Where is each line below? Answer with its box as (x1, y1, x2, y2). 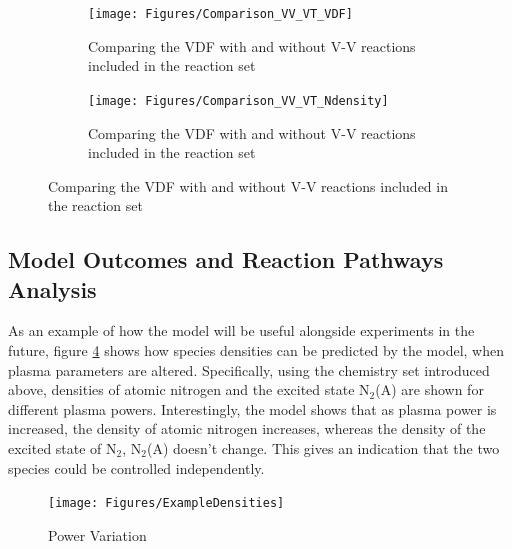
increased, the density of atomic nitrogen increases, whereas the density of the (8, 418, 486, 439)
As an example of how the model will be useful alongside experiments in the (8, 320, 475, 341)
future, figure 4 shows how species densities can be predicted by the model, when (8, 340, 505, 361)
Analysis (8, 273, 97, 304)
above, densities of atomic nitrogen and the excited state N (8, 379, 370, 400)
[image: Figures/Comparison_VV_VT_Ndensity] (88, 93, 389, 108)
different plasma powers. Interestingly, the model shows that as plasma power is (8, 398, 497, 419)
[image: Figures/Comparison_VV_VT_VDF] (88, 7, 353, 21)
